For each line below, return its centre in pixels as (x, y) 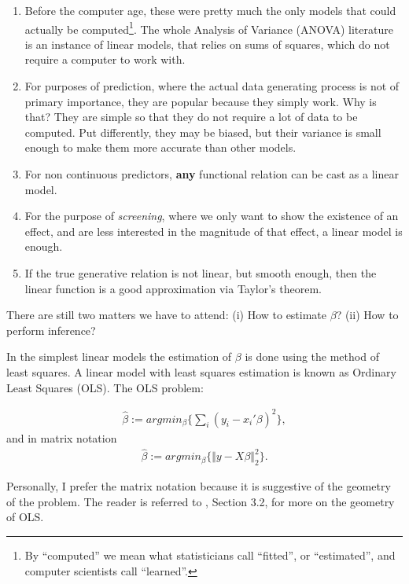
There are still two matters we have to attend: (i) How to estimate (167, 315)
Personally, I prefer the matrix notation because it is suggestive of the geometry (199, 486)
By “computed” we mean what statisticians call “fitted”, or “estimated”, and (210, 555)
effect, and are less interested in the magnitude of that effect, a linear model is (214, 231)
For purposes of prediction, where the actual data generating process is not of (212, 86)
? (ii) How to (367, 315)
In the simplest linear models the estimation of (119, 356)
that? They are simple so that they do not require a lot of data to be (191, 117)
